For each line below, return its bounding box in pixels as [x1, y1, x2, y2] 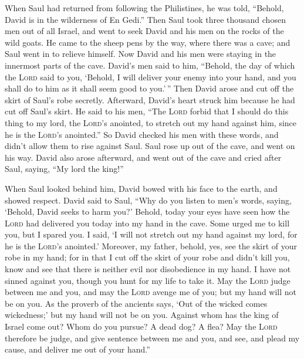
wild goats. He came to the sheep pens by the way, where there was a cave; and [5, 36, 291, 48]
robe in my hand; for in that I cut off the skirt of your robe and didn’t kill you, [5, 251, 290, 263]
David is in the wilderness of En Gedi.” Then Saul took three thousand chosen [5, 13, 286, 25]
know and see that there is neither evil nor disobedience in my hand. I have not [5, 263, 291, 275]
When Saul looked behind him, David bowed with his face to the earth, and [5, 182, 278, 194]
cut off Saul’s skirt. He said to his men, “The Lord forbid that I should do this [5, 105, 289, 117]
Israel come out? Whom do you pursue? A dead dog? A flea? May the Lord [5, 320, 278, 333]
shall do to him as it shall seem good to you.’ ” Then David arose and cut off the [5, 82, 294, 94]
